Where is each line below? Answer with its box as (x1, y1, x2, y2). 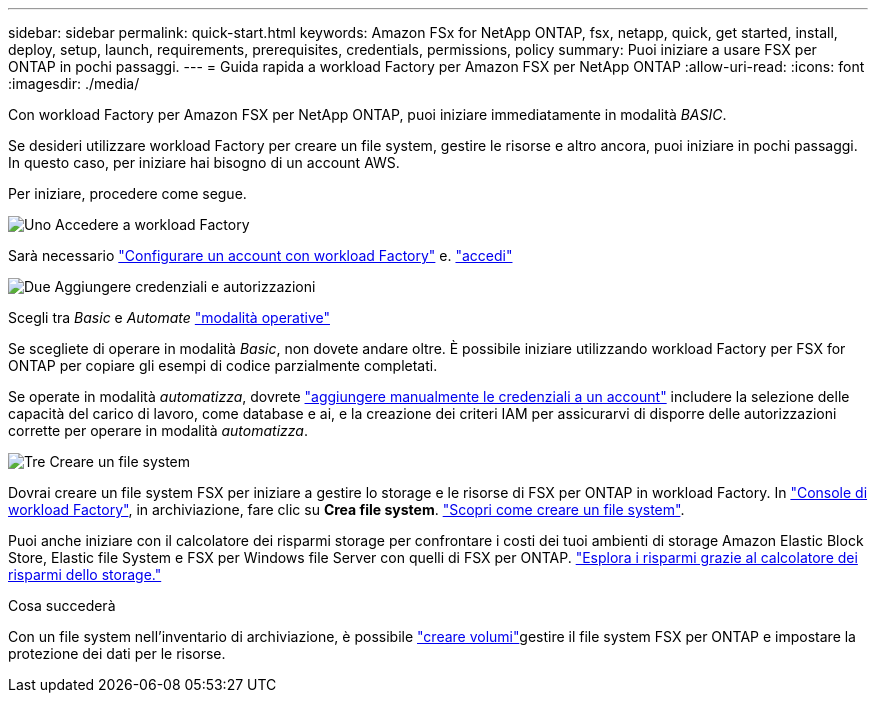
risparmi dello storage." (8, 566, 162, 583)
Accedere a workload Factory (55, 216, 250, 233)
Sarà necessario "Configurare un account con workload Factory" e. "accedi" (8, 247, 513, 264)
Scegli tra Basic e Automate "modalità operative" (8, 309, 330, 326)
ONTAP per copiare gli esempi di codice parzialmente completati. (8, 357, 438, 374)
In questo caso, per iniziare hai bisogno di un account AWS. (8, 154, 400, 171)
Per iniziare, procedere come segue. (8, 185, 247, 202)
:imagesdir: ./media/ (8, 75, 140, 92)
